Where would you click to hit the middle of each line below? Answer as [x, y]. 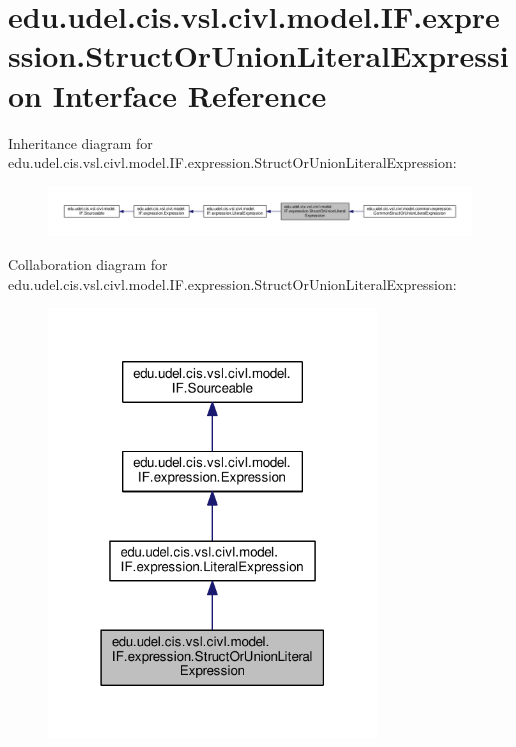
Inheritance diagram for [80, 142]
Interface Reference [189, 94]
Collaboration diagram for [88, 263]
